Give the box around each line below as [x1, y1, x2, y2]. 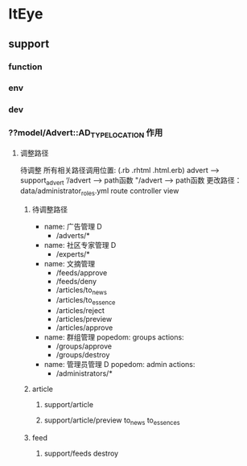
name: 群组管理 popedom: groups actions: [43, 332, 184, 342]
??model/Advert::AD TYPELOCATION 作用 [8, 127, 163, 140]
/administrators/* [56, 369, 113, 378]
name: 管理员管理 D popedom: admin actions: [43, 360, 196, 369]
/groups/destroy [56, 350, 110, 360]
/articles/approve [56, 323, 113, 332]
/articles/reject [56, 306, 105, 315]
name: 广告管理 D [43, 221, 102, 231]
